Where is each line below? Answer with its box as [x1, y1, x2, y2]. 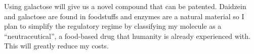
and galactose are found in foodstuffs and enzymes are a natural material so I [4, 11, 244, 21]
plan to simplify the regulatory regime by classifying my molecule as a [4, 21, 222, 31]
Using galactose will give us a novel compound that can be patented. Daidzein [4, 1, 246, 11]
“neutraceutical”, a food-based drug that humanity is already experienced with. [4, 30, 250, 41]
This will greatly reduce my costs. [4, 40, 109, 51]
